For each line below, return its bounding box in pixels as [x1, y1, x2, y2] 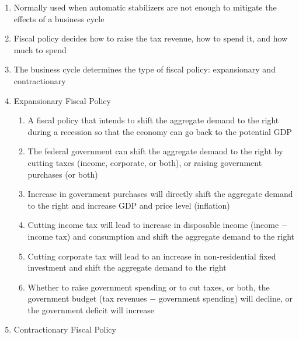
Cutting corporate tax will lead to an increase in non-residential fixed [27, 250, 276, 262]
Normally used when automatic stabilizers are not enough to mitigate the [13, 1, 277, 13]
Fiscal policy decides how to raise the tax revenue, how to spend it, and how [13, 32, 288, 44]
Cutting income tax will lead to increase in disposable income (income [27, 219, 279, 231]
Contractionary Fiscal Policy [13, 323, 116, 335]
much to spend [13, 43, 67, 56]
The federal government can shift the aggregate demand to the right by [27, 145, 283, 157]
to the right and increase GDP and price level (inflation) [27, 199, 230, 211]
